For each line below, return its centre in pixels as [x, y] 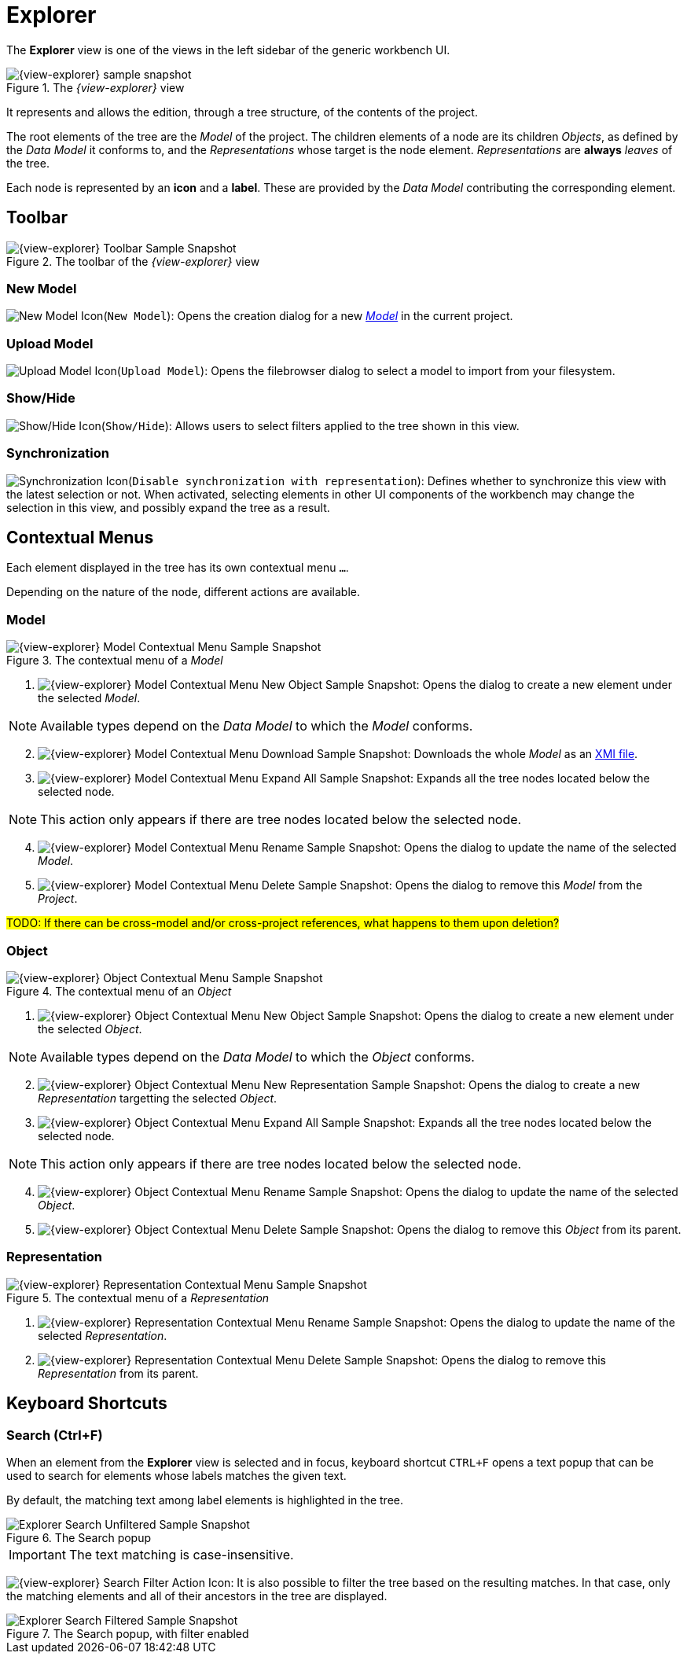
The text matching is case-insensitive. [181, 1554]
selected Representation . [103, 1335]
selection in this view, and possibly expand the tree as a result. [168, 507]
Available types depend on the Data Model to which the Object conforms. [257, 1056]
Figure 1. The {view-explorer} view [96, 87]
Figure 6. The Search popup [79, 1537]
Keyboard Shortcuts [87, 1404]
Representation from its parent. [118, 1373]
